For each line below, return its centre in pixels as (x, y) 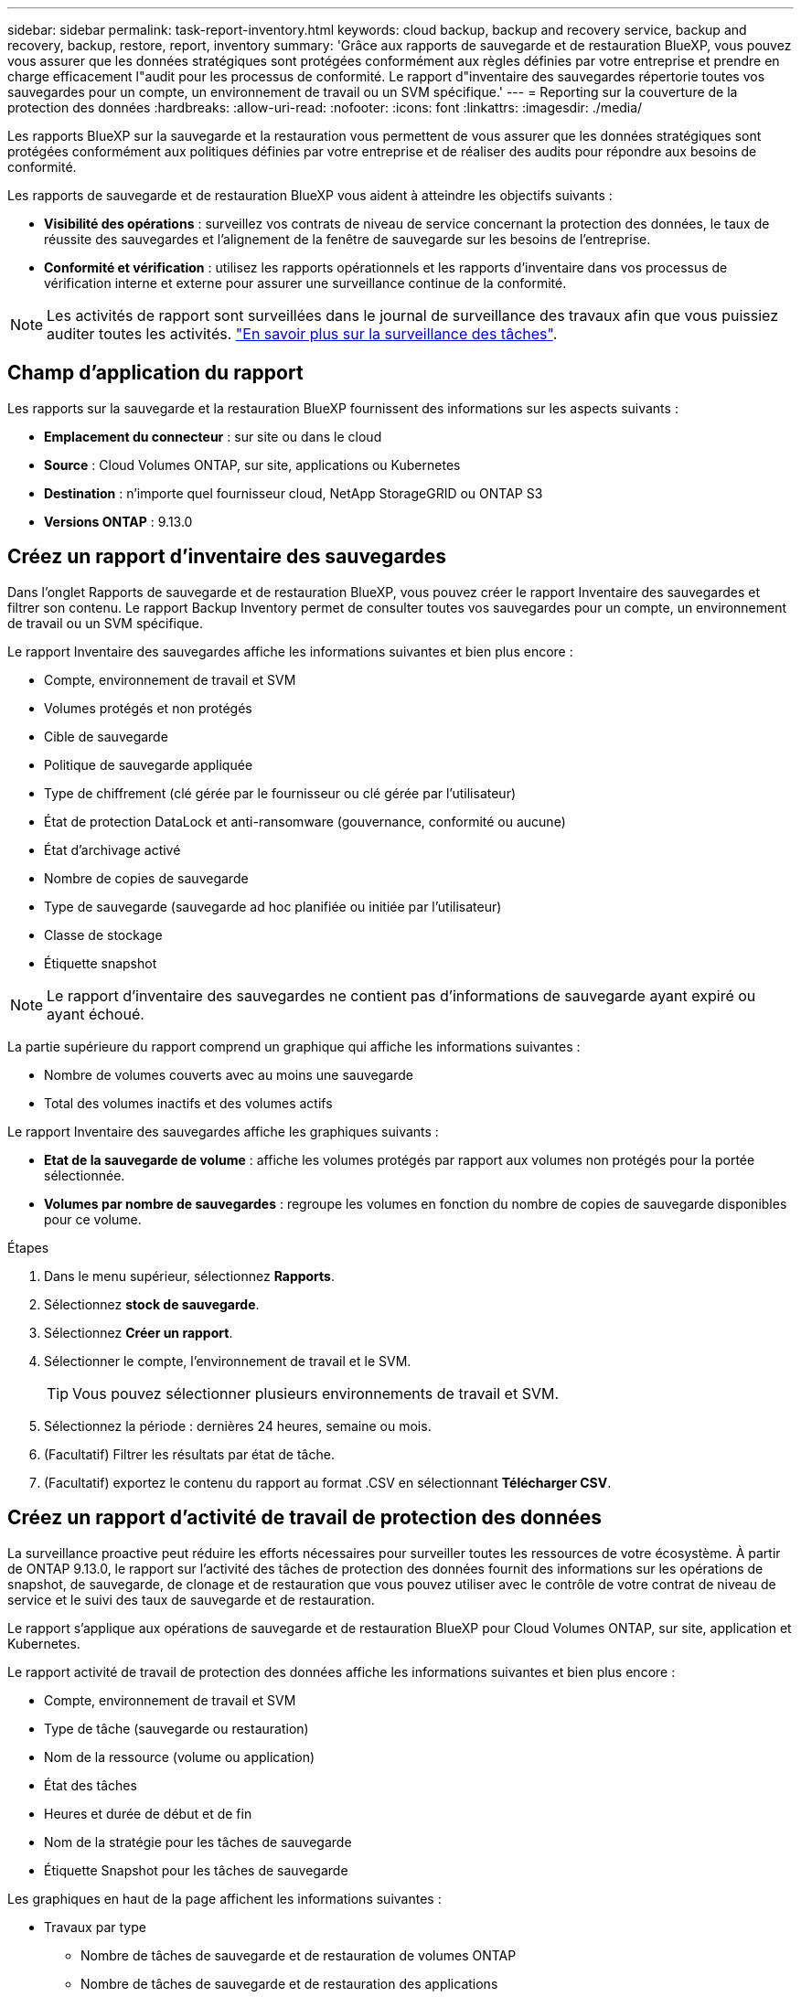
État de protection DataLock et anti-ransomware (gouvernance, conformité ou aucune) (305, 821)
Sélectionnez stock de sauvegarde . (152, 1304)
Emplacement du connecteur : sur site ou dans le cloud (213, 436)
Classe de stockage (103, 934)
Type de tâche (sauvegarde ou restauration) (176, 1728)
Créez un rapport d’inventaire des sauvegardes (227, 557)
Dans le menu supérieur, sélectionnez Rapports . (190, 1276)
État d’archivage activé (112, 849)
